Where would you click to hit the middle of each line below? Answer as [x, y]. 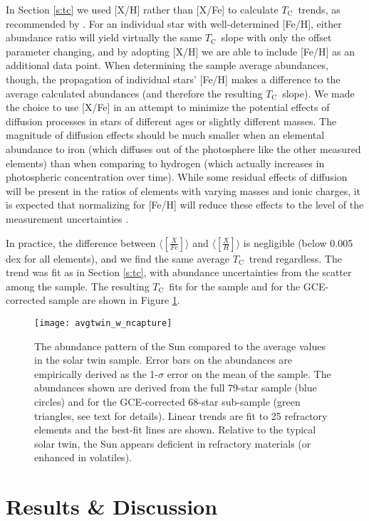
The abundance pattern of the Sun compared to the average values [180, 346]
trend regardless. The [295, 258]
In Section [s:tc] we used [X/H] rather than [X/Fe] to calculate [142, 9]
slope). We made [318, 93]
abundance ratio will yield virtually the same [104, 37]
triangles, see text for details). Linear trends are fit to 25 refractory [181, 415]
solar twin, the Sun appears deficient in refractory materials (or [173, 443]
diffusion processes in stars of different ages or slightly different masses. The [171, 121]
